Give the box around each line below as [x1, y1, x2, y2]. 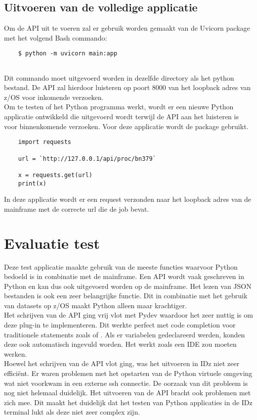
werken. [4, 348, 27, 359]
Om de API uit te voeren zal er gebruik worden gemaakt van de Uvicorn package [4, 23, 250, 33]
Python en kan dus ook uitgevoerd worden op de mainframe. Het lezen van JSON [4, 280, 252, 291]
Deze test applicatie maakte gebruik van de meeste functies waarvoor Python [4, 261, 238, 272]
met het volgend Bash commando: [4, 32, 107, 43]
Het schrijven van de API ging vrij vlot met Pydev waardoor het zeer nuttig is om [4, 310, 253, 320]
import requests [18, 139, 72, 146]
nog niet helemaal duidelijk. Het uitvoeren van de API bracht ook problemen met [4, 387, 251, 398]
